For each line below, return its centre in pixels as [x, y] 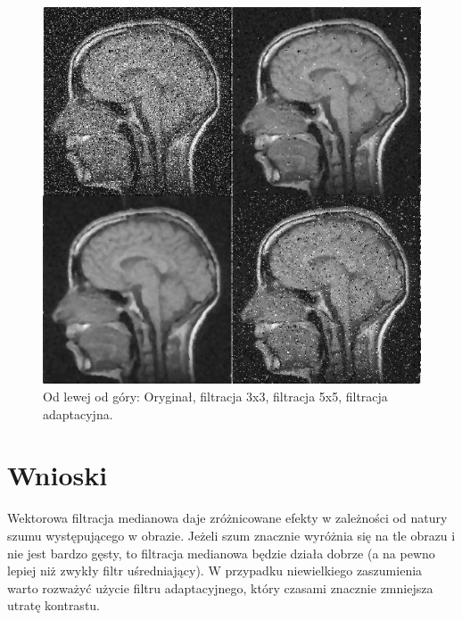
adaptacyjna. [78, 413]
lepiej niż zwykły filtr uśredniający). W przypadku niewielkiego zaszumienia [215, 570]
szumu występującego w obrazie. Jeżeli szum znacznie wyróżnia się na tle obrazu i [231, 535]
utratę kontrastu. [54, 605]
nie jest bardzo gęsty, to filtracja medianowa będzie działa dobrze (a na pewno [221, 553]
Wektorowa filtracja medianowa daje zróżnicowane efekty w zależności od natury [227, 518]
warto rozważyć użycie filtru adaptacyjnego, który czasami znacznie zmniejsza [220, 587]
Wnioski [58, 475]
